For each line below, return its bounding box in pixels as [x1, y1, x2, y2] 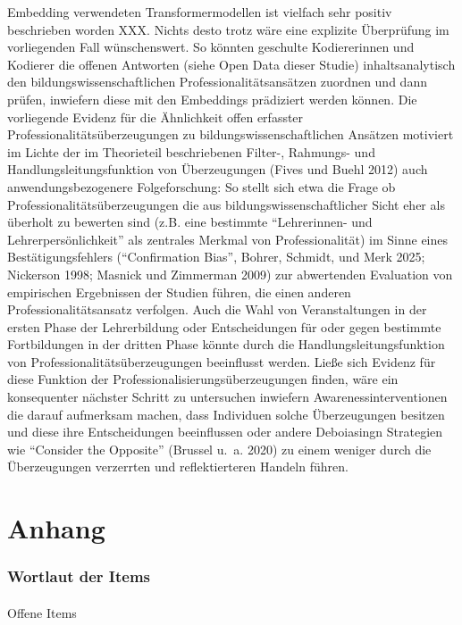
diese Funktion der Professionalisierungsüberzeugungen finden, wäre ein [7, 370, 399, 388]
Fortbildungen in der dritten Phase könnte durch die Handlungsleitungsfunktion [7, 335, 445, 354]
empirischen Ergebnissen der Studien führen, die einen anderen [7, 282, 351, 301]
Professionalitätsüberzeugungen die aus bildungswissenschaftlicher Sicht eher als [7, 195, 445, 213]
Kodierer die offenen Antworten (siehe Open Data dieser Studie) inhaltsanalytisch [7, 54, 456, 73]
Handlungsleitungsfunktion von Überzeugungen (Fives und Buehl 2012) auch [7, 160, 428, 179]
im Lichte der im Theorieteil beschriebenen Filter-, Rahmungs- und [7, 142, 375, 161]
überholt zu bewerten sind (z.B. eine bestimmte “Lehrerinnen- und [7, 212, 373, 231]
